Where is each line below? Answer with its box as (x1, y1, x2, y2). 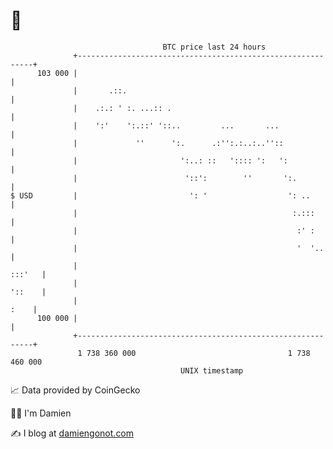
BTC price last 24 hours (162, 42, 267, 52)
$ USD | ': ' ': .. (10, 190, 311, 201)
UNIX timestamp (180, 365, 244, 376)
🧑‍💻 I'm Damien (10, 407, 72, 419)
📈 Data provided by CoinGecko (10, 384, 141, 396)
